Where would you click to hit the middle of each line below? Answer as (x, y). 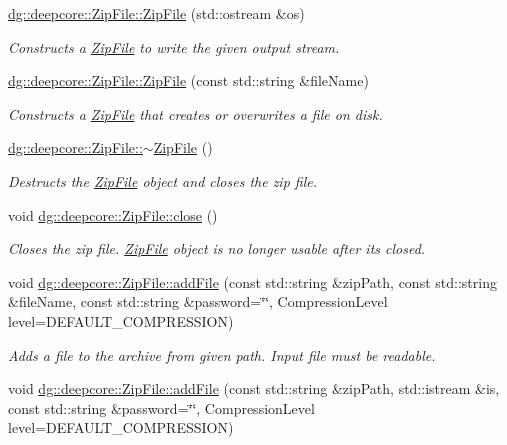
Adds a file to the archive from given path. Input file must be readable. (222, 354)
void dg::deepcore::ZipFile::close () (113, 214)
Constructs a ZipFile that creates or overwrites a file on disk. (195, 113)
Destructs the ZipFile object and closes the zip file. (163, 180)
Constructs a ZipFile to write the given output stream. (174, 46)
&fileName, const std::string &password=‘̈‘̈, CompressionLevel (198, 301)
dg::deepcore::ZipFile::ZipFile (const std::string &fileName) (188, 80)
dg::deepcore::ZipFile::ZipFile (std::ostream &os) (156, 13)
